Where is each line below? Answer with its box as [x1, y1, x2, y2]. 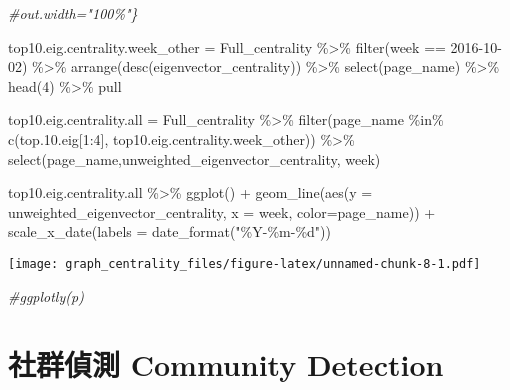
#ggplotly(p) [8, 285, 84, 306]
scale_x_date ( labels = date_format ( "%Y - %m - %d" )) [8, 221, 332, 242]
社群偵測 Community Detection [8, 344, 444, 385]
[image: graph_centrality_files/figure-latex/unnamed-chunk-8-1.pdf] [8, 256, 481, 271]
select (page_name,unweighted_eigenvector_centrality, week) [8, 148, 381, 169]
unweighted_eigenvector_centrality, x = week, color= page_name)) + [8, 201, 436, 222]
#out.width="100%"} [8, 3, 138, 23]
